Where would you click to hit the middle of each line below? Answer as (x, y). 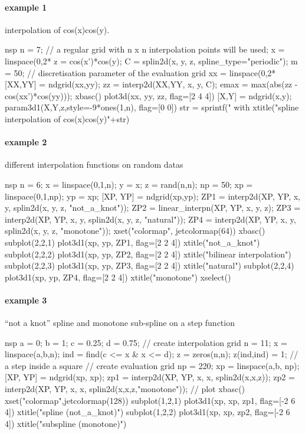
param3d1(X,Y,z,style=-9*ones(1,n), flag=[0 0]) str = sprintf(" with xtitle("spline (152, 107)
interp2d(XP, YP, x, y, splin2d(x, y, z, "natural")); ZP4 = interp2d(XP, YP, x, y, (150, 219)
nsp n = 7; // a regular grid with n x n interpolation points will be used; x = (145, 49)
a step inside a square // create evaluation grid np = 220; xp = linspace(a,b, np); (152, 365)
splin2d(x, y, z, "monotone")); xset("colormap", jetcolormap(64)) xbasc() (135, 231)
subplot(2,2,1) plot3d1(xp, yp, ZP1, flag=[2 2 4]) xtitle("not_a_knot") (132, 242)
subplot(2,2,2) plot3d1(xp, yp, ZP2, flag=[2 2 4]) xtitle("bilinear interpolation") (148, 254)
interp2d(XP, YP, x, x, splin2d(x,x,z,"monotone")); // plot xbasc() (125, 389)
